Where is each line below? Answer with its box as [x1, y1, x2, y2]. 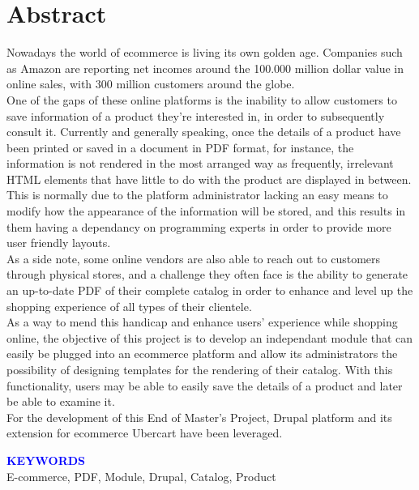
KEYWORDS [6, 451, 86, 468]
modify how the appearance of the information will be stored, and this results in [6, 202, 406, 219]
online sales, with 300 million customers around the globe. [6, 75, 295, 92]
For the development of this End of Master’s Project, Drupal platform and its [6, 408, 392, 425]
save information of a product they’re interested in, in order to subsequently [6, 107, 385, 124]
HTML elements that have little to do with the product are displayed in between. [6, 170, 412, 187]
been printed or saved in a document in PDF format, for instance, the [6, 138, 354, 156]
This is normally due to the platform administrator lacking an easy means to [6, 186, 388, 203]
